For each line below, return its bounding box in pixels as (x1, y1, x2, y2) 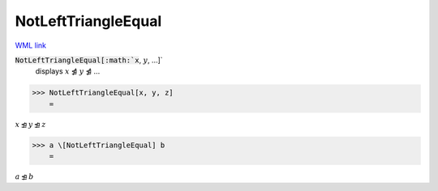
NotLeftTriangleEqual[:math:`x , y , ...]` (15, 55, 163, 65)
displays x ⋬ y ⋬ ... (35, 66, 101, 76)
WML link (15, 40, 47, 50)
